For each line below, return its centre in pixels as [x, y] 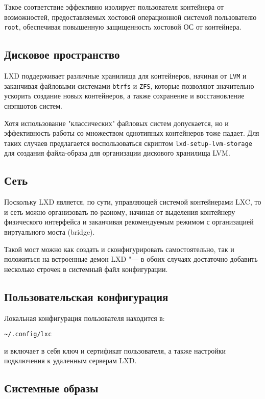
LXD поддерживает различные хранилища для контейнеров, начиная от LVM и [125, 76]
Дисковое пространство [62, 54]
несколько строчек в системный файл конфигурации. [86, 269]
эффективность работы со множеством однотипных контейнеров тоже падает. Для [132, 133]
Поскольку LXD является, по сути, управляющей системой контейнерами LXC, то [133, 202]
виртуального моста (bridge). [50, 231]
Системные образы [51, 388]
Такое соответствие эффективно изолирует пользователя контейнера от [114, 7]
